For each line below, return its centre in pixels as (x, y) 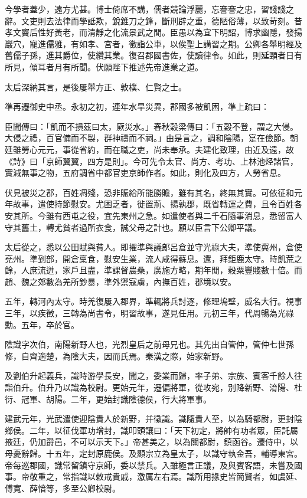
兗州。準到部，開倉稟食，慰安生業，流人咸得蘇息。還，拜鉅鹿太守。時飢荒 (149, 258)
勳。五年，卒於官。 (42, 324)
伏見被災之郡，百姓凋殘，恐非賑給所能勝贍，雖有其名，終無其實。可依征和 (149, 192)
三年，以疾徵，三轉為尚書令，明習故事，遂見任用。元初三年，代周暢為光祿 (149, 313)
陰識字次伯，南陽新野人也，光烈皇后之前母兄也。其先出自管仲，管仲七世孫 (149, 344)
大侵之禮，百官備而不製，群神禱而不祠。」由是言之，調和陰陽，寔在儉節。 (147, 138)
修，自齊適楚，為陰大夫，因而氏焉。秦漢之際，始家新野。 (116, 356)
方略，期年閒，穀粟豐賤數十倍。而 (236, 270)
